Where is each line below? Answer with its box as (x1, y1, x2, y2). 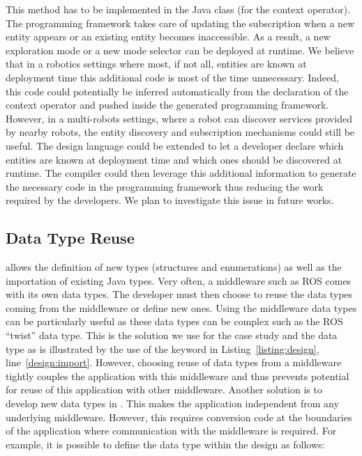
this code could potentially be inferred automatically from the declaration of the (6, 84, 349, 98)
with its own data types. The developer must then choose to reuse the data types (6, 287, 353, 301)
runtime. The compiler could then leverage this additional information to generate (6, 166, 356, 180)
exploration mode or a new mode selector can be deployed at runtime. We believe (6, 42, 354, 57)
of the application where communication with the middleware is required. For (6, 423, 337, 438)
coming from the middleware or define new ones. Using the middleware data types (6, 300, 357, 315)
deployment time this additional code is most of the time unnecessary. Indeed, (6, 70, 339, 84)
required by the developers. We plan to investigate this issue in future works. (6, 193, 334, 207)
